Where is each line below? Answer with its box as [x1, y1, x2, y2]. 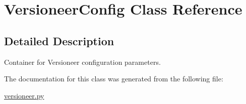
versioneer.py [4, 90, 44, 100]
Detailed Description [4, 33, 114, 48]
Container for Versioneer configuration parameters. [4, 56, 161, 67]
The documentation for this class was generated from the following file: [4, 73, 223, 84]
